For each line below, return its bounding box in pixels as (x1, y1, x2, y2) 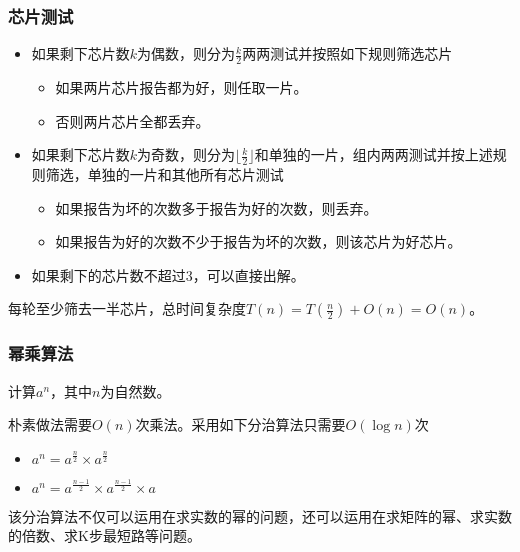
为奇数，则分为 (137, 144, 236, 165)
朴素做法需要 (8, 414, 92, 435)
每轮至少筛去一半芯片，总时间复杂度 (8, 298, 246, 319)
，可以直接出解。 (192, 264, 305, 285)
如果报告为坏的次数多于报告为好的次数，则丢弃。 (55, 197, 378, 218)
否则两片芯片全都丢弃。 (55, 110, 210, 131)
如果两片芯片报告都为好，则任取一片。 (55, 77, 308, 98)
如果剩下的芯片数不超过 (31, 264, 186, 285)
